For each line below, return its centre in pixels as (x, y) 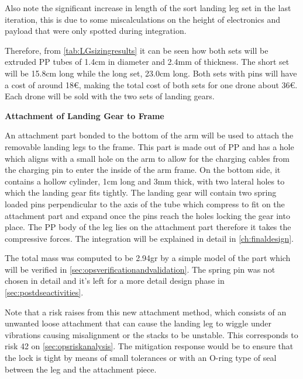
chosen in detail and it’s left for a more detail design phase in (115, 281)
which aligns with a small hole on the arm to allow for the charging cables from (147, 158)
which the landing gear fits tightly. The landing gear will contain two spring (141, 192)
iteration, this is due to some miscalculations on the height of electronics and (143, 19)
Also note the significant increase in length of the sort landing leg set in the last (148, 8)
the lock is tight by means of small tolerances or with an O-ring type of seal (141, 358)
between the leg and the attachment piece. (81, 369)
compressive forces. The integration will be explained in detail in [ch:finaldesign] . (149, 238)
